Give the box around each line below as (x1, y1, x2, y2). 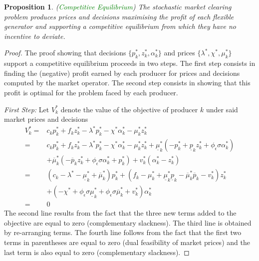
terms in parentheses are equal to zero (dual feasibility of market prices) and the (4, 237, 250, 247)
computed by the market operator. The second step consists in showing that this (4, 77, 251, 88)
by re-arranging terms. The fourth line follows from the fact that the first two (4, 227, 242, 238)
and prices (164, 47, 195, 58)
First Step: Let (4, 104, 49, 114)
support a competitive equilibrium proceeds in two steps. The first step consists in (4, 58, 256, 68)
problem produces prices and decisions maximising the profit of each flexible (4, 11, 234, 21)
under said (206, 104, 238, 114)
